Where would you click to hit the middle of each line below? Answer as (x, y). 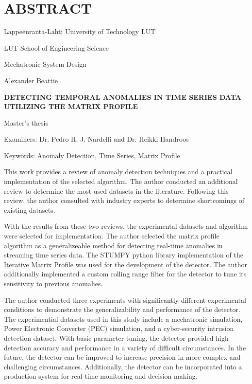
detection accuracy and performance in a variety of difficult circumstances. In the (125, 347)
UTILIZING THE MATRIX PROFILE (71, 106)
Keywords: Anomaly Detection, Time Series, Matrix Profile (92, 155)
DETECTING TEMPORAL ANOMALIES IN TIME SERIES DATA (123, 97)
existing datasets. (30, 210)
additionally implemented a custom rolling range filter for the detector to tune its (125, 274)
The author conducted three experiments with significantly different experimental (125, 300)
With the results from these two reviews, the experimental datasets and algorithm (126, 226)
